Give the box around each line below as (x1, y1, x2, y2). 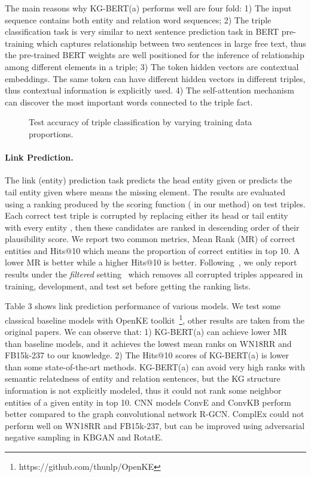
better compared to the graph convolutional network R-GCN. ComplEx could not (5, 407, 304, 420)
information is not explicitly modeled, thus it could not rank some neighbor (5, 384, 282, 397)
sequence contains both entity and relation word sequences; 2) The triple (5, 13, 272, 26)
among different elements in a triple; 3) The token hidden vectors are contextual (5, 60, 299, 73)
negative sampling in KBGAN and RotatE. (5, 431, 163, 443)
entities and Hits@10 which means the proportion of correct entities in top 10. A (5, 244, 300, 256)
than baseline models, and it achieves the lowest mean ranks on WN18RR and (5, 337, 292, 349)
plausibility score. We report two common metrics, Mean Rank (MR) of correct (5, 233, 295, 245)
